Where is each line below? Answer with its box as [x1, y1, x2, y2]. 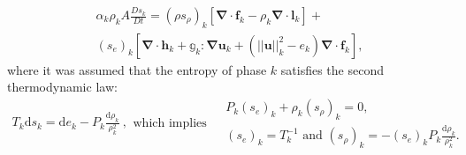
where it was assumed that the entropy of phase [7, 60, 267, 78]
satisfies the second [280, 60, 384, 78]
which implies [133, 116, 207, 129]
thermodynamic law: [7, 77, 118, 96]
